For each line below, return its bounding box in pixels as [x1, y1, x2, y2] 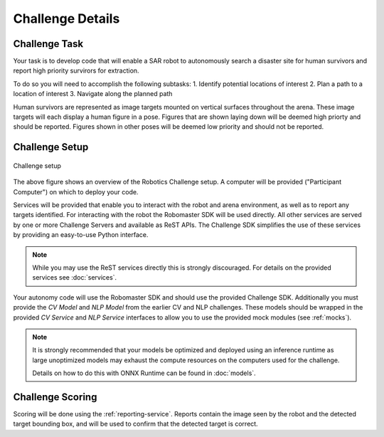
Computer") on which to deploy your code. [13, 187, 139, 196]
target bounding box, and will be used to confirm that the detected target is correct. [13, 420, 259, 428]
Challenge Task [13, 38, 84, 50]
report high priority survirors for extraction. [13, 66, 139, 75]
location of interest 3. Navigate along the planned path [13, 90, 173, 98]
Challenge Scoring [13, 391, 97, 403]
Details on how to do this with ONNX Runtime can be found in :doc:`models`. [32, 369, 256, 377]
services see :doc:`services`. [32, 273, 117, 282]
